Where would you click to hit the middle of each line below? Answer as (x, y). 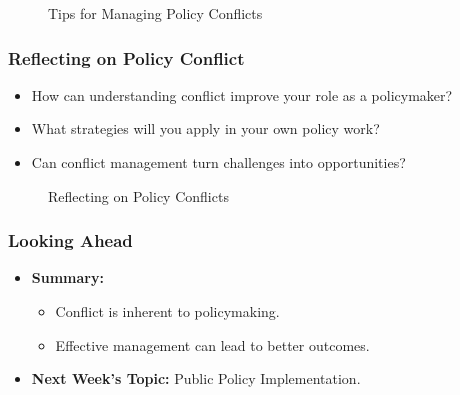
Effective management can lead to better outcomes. (212, 344)
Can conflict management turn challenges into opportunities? (218, 162)
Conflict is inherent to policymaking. (167, 311)
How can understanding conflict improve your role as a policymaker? (242, 94)
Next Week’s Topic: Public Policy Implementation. (196, 378)
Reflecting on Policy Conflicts (138, 195)
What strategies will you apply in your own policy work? (205, 128)
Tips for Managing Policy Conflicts (155, 13)
